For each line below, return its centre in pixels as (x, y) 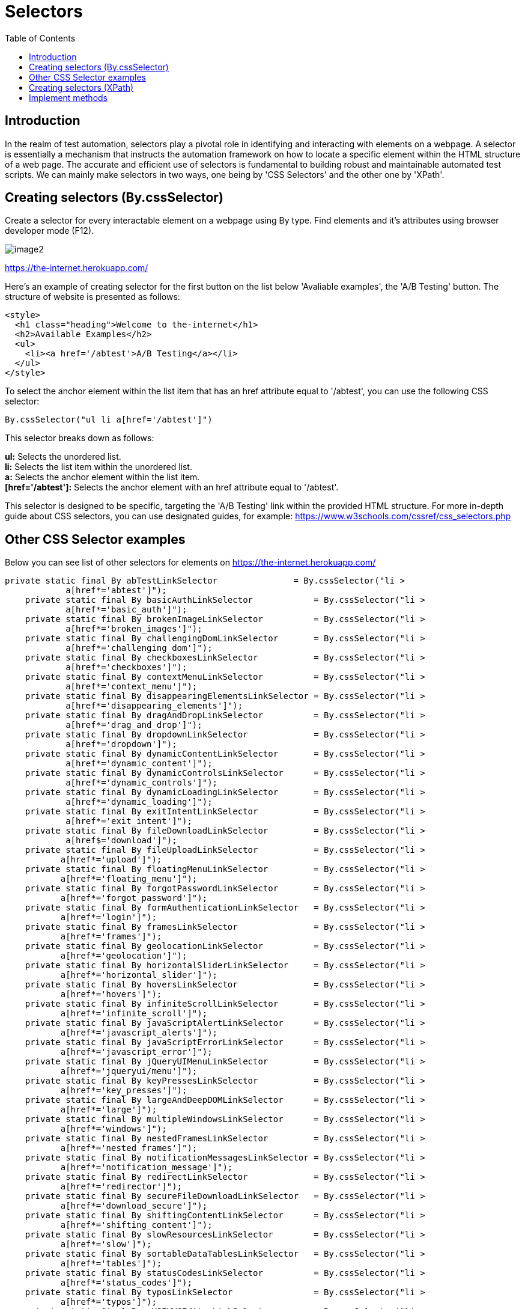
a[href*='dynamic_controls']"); (142, 783)
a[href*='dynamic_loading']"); (139, 802)
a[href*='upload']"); (111, 860)
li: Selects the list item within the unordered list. (99, 467)
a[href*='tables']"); (111, 1264)
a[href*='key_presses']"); (124, 1091)
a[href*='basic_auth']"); (126, 610)
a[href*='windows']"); (114, 1129)
